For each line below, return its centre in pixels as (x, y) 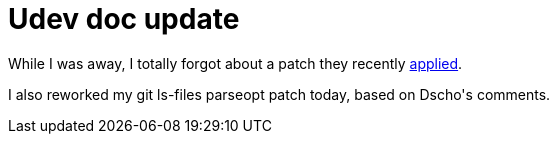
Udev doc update (124, 19)
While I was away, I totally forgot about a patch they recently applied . (235, 63)
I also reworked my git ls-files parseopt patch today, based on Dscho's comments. (279, 94)
